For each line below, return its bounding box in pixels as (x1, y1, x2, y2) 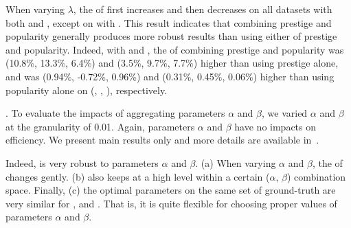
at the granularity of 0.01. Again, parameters (5, 119, 195, 133)
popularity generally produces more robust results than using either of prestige (5, 29, 337, 43)
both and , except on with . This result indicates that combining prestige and (5, 15, 332, 30)
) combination (286, 169, 346, 183)
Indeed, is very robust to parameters (5, 155, 159, 170)
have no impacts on (234, 119, 317, 133)
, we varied (262, 106, 308, 120)
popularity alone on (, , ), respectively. (5, 82, 168, 97)
